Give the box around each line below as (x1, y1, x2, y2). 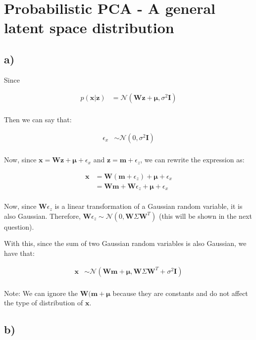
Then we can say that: (4, 114, 72, 125)
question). (4, 221, 34, 232)
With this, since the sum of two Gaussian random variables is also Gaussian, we (4, 238, 247, 248)
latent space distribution (4, 17, 174, 38)
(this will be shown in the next (158, 210, 252, 221)
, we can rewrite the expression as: (140, 154, 245, 165)
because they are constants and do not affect (112, 288, 248, 298)
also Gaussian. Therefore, (4, 210, 81, 221)
